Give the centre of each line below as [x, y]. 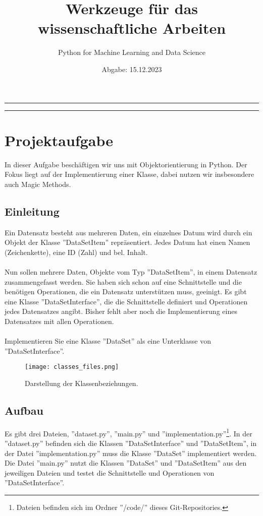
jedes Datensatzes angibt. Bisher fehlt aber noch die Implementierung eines [121, 311]
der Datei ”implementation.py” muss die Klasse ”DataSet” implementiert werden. [131, 453]
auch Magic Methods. [38, 184]
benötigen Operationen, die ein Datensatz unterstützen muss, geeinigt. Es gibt [126, 292]
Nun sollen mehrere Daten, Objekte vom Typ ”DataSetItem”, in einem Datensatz [131, 271]
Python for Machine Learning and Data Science [132, 52]
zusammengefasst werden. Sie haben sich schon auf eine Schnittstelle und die [123, 281]
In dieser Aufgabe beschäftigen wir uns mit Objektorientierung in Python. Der [126, 164]
